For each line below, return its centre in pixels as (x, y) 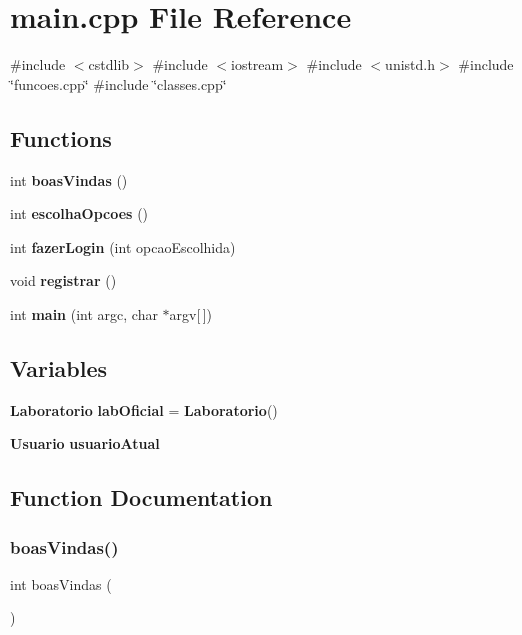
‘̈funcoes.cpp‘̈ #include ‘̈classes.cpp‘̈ (118, 83)
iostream (257, 64)
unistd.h (410, 64)
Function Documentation (141, 497)
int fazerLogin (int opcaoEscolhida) (123, 246)
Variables (59, 367)
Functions (61, 137)
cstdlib (109, 64)
